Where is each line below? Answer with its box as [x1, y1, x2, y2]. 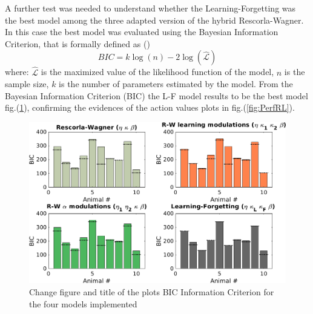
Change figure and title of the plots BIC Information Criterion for [29, 286, 274, 298]
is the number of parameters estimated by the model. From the [59, 77, 293, 90]
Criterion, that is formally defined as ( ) [5, 37, 150, 50]
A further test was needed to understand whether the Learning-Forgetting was [5, 2, 296, 14]
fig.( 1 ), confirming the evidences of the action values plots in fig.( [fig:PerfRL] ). [5, 101, 295, 114]
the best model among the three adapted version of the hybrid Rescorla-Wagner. [5, 13, 304, 26]
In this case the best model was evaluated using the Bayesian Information [5, 25, 278, 38]
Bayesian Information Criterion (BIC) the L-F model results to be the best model [5, 89, 308, 102]
